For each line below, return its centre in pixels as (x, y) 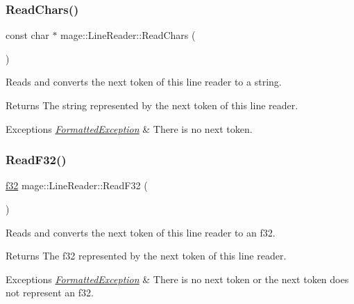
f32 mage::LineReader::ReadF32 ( (77, 185)
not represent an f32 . (50, 293)
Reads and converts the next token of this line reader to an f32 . (141, 232)
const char (27, 35)
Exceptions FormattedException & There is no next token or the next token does (177, 279)
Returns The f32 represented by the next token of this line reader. (146, 256)
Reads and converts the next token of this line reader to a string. (144, 82)
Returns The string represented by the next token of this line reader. (152, 105)
